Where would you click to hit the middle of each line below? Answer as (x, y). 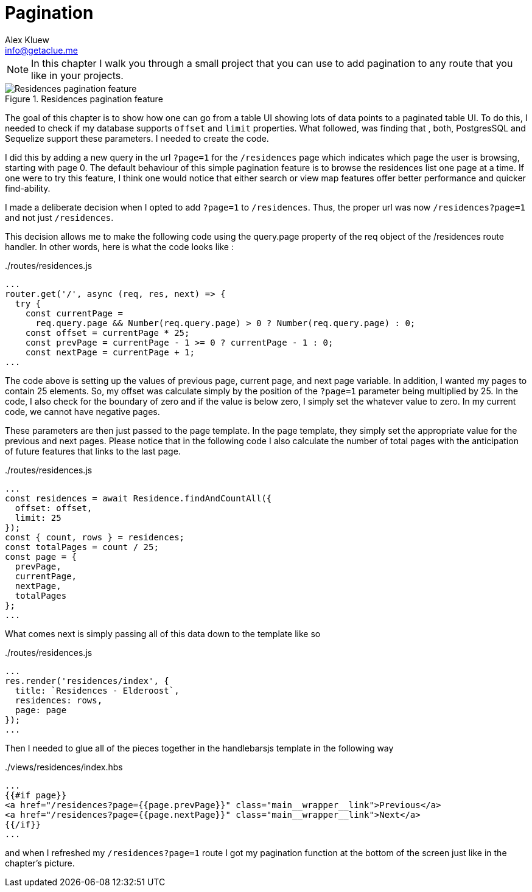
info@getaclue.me (41, 50)
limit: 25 (38, 517)
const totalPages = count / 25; (82, 547)
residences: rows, (59, 700)
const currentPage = (74, 313)
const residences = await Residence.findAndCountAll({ (138, 498)
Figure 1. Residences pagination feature (84, 99)
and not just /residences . (59, 217)
